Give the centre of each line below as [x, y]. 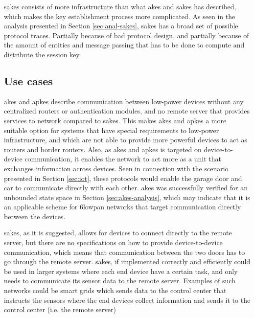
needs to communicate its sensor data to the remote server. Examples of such [120, 281]
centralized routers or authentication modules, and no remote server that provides [127, 111]
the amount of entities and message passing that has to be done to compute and [124, 45]
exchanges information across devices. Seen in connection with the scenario [116, 168]
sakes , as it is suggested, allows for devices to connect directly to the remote [118, 233]
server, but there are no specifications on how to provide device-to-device [113, 242]
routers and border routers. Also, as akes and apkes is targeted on [103, 149]
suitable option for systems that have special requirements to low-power [112, 130]
